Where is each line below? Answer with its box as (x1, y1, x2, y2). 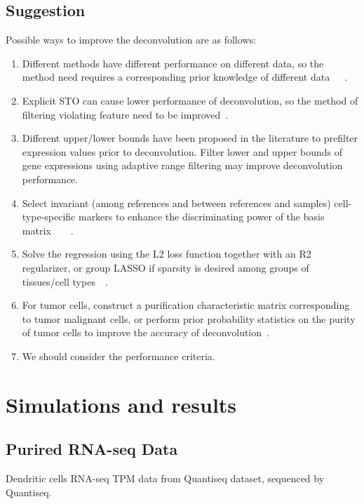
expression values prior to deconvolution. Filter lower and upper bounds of (22, 144, 342, 159)
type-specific (22, 209, 76, 224)
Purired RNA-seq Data (6, 438, 178, 460)
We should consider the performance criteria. (22, 348, 215, 363)
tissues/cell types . (22, 274, 108, 289)
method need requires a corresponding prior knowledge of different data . (22, 69, 348, 84)
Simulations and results (6, 390, 237, 418)
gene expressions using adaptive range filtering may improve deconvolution (22, 158, 343, 173)
